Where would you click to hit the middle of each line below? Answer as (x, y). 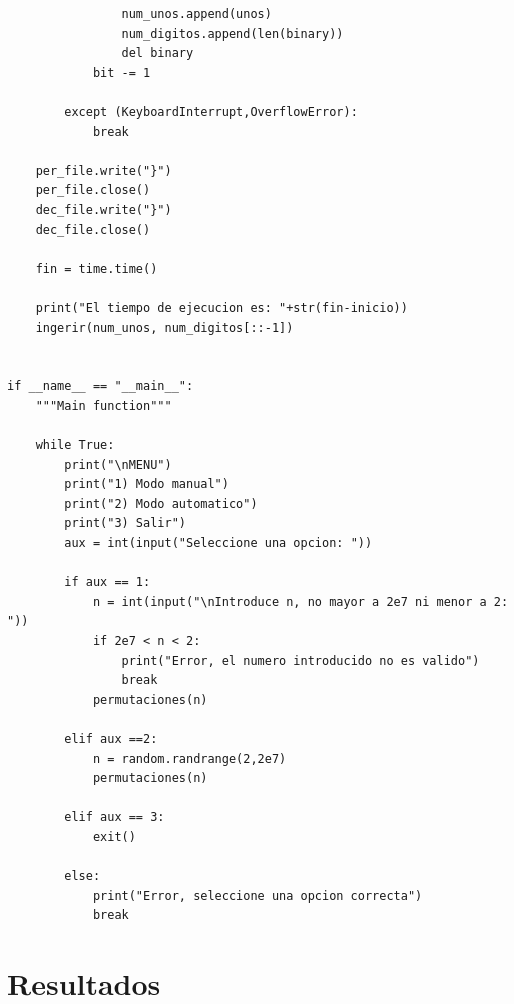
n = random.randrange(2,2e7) (189, 758)
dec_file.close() (93, 229)
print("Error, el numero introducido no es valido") (300, 660)
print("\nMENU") (118, 464)
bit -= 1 (121, 72)
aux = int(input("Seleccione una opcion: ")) (218, 543)
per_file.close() (93, 190)
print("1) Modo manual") (146, 484)
